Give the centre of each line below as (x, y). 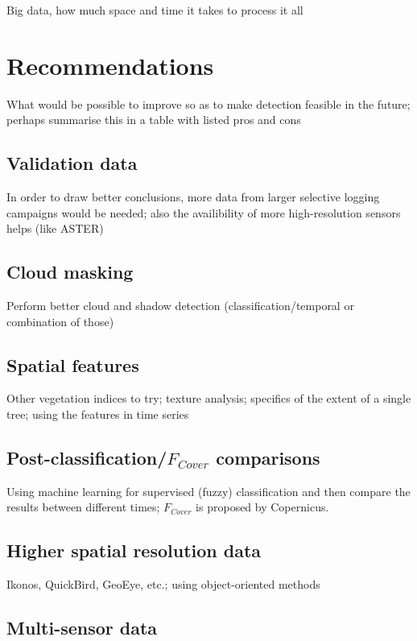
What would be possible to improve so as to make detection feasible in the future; (208, 103)
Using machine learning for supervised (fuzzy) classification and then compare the (208, 491)
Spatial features (73, 364)
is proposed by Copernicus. (262, 507)
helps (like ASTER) (55, 228)
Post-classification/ (87, 458)
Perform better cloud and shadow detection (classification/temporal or (180, 306)
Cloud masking (70, 272)
